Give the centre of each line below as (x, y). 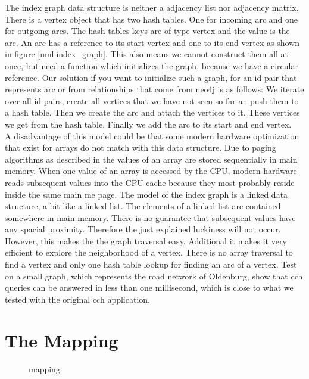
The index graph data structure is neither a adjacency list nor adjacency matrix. (152, 7)
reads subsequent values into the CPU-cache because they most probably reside (150, 182)
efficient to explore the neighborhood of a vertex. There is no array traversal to (149, 252)
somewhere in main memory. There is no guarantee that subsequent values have (150, 217)
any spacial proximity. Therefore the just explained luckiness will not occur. (143, 229)
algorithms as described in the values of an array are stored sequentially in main (151, 159)
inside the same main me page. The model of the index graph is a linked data (146, 194)
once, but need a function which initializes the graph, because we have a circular (152, 65)
